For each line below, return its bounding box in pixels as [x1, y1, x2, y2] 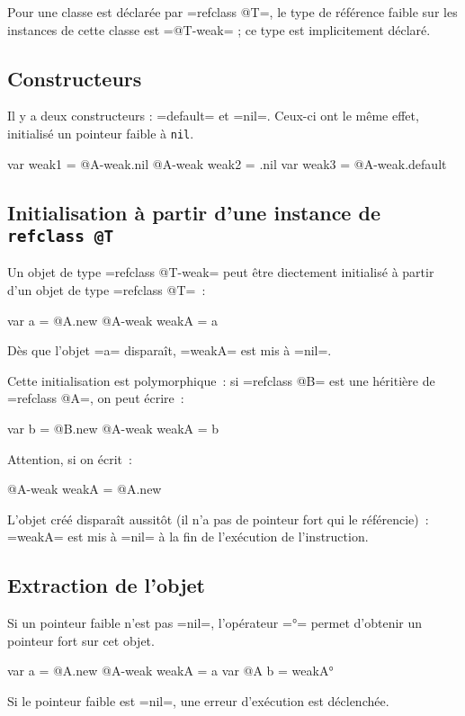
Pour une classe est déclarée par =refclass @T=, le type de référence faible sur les [7, 3, 458, 21]
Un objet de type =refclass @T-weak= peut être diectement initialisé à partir [7, 263, 434, 282]
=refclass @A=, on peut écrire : [7, 389, 184, 407]
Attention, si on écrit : [7, 449, 132, 468]
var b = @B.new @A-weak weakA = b [7, 418, 219, 437]
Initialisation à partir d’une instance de [7, 198, 380, 226]
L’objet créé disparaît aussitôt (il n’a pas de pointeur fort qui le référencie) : [7, 509, 429, 528]
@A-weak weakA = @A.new [7, 479, 162, 498]
